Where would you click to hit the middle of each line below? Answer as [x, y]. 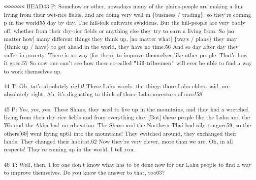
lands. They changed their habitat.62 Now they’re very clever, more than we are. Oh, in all [118, 141]
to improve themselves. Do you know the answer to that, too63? [84, 172]
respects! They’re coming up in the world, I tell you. [70, 149]
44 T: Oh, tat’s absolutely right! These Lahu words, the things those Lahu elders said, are [117, 86]
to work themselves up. [33, 71]
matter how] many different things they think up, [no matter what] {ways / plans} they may [121, 38]
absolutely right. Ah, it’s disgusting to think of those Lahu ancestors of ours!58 [103, 94]
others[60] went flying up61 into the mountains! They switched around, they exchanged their [120, 133]
